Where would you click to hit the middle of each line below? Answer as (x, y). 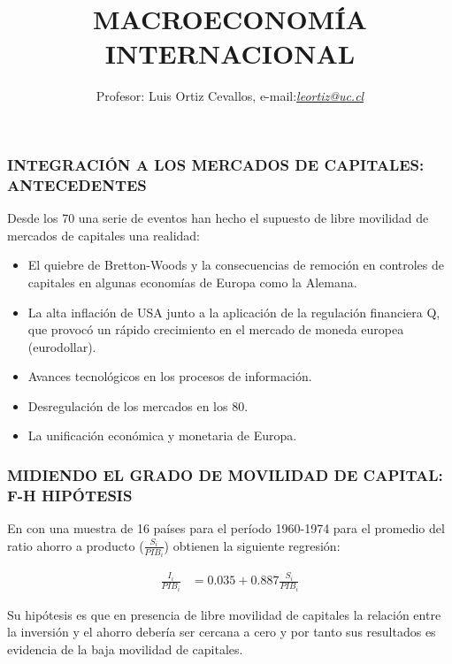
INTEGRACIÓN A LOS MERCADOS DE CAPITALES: (216, 164)
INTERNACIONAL (230, 53)
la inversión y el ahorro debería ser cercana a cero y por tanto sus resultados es (222, 632)
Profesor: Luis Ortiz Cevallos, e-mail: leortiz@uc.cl (230, 96)
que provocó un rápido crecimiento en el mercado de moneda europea (216, 329)
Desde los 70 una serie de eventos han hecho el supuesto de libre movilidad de (218, 218)
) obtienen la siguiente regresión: (252, 545)
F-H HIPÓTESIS (70, 495)
